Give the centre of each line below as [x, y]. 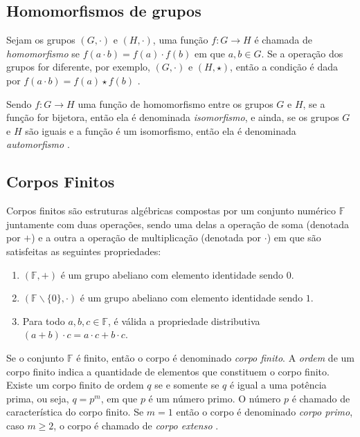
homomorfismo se [43, 53]
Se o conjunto [35, 357]
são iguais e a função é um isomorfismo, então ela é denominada [161, 130]
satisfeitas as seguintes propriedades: [84, 251]
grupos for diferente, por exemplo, [78, 67]
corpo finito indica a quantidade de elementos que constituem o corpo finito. [168, 371]
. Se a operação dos [302, 53]
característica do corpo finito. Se [75, 412]
